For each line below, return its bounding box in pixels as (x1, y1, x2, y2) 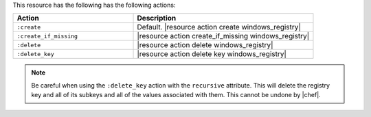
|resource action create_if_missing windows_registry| (137, 31, 310, 41)
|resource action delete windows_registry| (137, 40, 273, 50)
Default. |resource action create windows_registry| (137, 23, 302, 32)
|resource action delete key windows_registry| (137, 49, 286, 59)
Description (137, 14, 177, 23)
